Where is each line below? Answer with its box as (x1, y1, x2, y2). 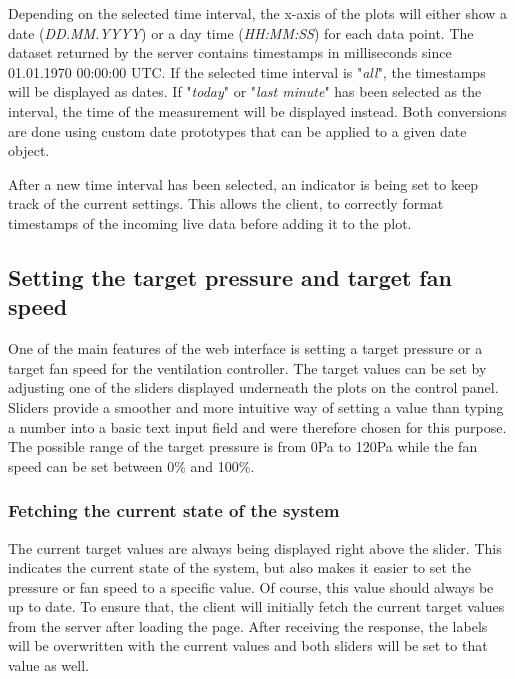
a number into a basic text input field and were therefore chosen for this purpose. (8, 416, 507, 437)
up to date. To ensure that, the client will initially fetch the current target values (8, 596, 505, 617)
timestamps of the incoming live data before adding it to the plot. (8, 212, 412, 233)
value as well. (8, 655, 89, 676)
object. (8, 140, 50, 161)
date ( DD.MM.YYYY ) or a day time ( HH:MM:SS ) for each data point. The (8, 22, 474, 43)
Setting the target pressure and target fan (8, 261, 452, 292)
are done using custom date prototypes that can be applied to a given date (8, 120, 467, 141)
